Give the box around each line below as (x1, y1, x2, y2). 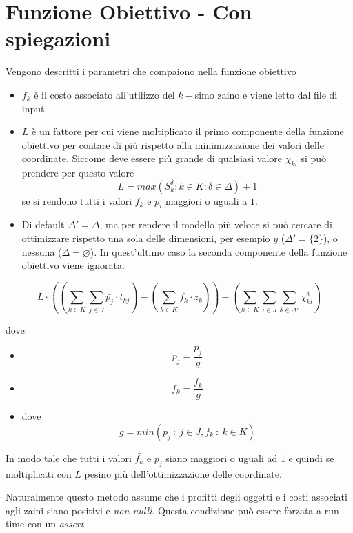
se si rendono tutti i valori (21, 193, 132, 208)
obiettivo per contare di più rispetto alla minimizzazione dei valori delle (21, 137, 324, 152)
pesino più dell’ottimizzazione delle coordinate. (84, 466, 282, 481)
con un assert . (27, 516, 87, 531)
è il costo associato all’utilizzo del (34, 87, 175, 101)
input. (21, 101, 48, 115)
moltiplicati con (6, 466, 72, 481)
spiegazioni (6, 24, 111, 52)
